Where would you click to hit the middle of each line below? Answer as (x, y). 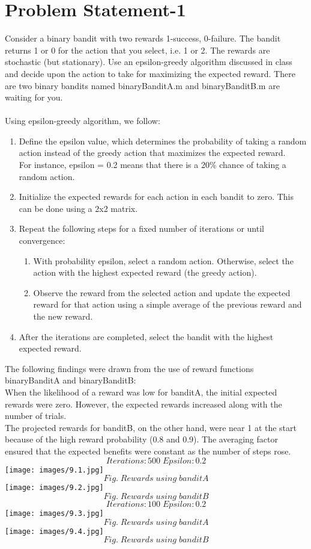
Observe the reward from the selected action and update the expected (162, 292)
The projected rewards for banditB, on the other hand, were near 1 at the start (151, 427)
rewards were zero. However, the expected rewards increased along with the (143, 404)
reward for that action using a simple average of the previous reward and (168, 304)
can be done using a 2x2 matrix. (78, 208)
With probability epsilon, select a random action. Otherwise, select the (163, 260)
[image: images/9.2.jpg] (54, 488)
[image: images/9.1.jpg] (54, 470)
